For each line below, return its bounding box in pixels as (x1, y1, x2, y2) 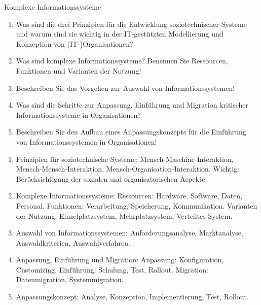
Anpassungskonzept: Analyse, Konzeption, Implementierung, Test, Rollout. (16, 291, 249, 302)
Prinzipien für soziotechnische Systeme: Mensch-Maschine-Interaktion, (16, 153, 234, 164)
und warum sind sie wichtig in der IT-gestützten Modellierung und (16, 28, 223, 39)
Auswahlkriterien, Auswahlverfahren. (16, 237, 130, 248)
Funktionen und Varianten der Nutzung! (16, 65, 141, 76)
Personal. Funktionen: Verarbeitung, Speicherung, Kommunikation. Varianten (16, 200, 257, 211)
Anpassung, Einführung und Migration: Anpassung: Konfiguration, (16, 254, 224, 265)
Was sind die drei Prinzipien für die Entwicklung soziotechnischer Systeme (16, 18, 247, 29)
